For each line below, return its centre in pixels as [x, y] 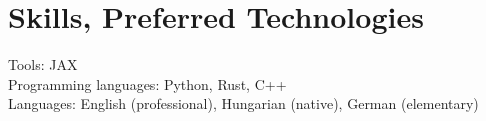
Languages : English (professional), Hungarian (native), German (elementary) [243, 103]
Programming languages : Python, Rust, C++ [147, 83]
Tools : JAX [43, 64]
